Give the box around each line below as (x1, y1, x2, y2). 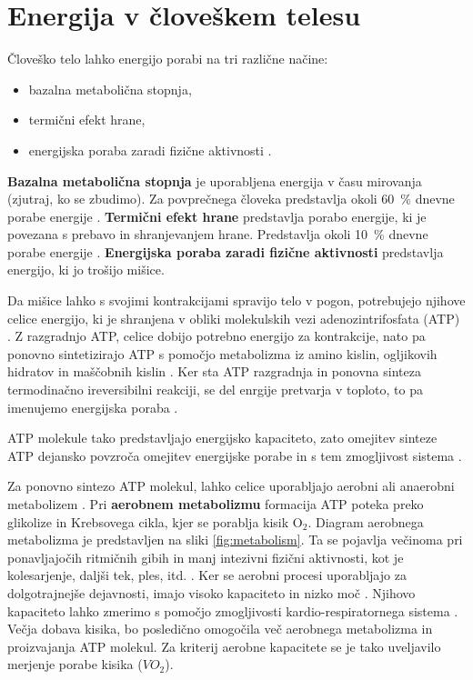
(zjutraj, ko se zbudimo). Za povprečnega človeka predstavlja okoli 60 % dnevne (7, 189, 455, 208)
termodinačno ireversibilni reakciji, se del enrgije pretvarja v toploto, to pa (7, 380, 424, 399)
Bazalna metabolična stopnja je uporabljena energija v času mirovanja (7, 171, 422, 190)
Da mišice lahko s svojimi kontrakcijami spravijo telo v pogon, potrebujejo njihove (7, 291, 466, 310)
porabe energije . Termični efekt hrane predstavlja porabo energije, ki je (7, 206, 427, 225)
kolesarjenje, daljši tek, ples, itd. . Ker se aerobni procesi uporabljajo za (7, 565, 407, 585)
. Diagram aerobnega (307, 512, 424, 531)
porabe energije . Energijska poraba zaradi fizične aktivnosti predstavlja (7, 242, 444, 261)
